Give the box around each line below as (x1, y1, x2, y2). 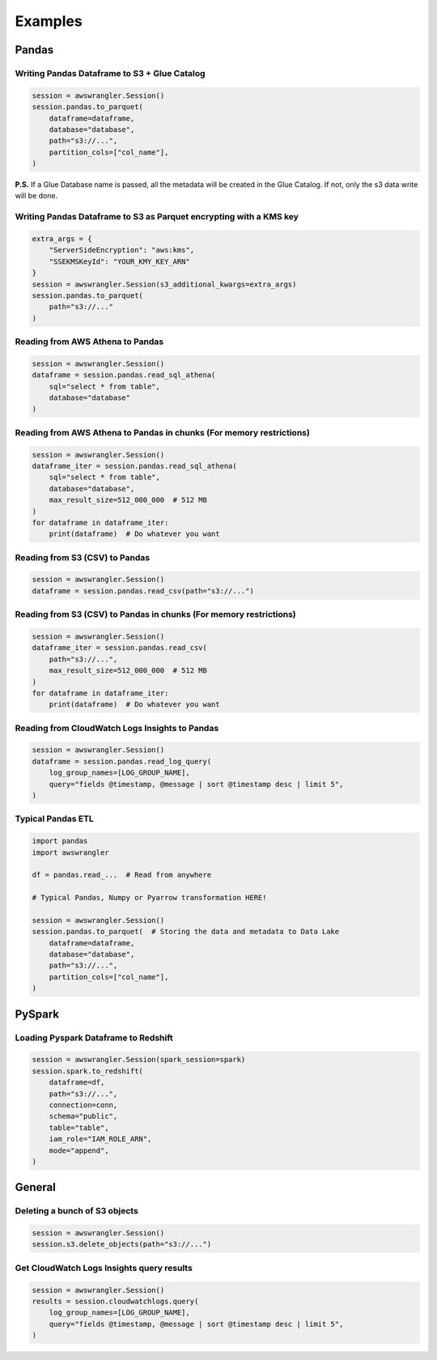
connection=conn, (49, 1100, 118, 1109)
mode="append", (49, 1145, 109, 1155)
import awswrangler (32, 848, 109, 857)
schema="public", (49, 1111, 118, 1121)
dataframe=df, (49, 1077, 105, 1087)
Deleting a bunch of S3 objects (15, 1205, 139, 1217)
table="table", (49, 1123, 109, 1133)
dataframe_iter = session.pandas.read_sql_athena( (32, 461, 238, 470)
